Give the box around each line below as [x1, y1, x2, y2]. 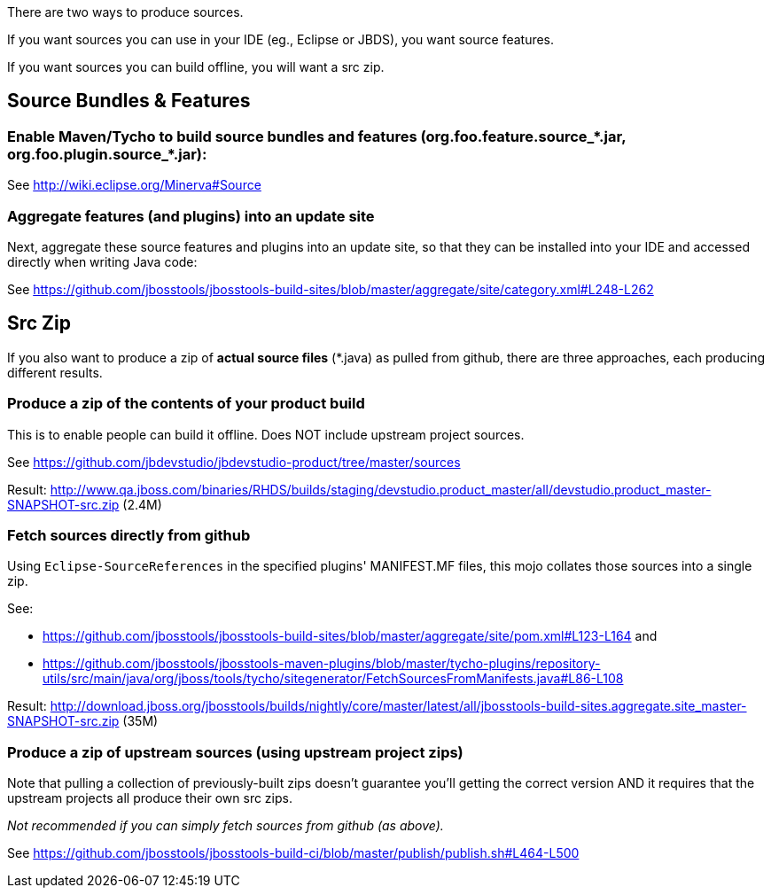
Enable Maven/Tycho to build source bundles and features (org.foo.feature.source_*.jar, [7, 127, 627, 145]
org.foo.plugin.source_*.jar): [7, 144, 207, 163]
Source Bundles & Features [7, 89, 251, 113]
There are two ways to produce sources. [7, 4, 244, 19]
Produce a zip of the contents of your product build [7, 394, 365, 413]
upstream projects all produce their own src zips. [7, 790, 292, 806]
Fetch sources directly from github [7, 525, 251, 544]
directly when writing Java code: [7, 253, 198, 269]
